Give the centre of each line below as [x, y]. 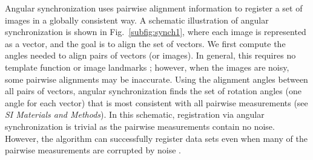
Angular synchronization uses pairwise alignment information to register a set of [154, 8]
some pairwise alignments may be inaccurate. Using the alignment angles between [156, 79]
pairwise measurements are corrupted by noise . [93, 150]
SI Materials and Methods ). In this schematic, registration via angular [135, 114]
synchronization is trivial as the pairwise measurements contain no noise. [140, 126]
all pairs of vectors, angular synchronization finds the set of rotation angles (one [153, 91]
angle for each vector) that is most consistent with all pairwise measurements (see [156, 102]
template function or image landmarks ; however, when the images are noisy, [147, 67]
